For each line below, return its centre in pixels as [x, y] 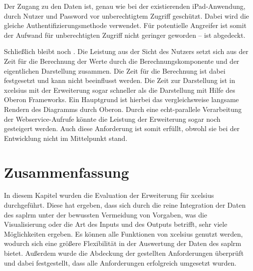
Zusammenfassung [67, 172]
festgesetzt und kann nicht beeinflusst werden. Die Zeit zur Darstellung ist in [120, 80]
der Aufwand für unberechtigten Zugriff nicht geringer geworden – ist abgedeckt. [125, 35]
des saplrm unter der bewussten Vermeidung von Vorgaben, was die [106, 214]
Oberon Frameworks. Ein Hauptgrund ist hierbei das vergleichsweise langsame [122, 99]
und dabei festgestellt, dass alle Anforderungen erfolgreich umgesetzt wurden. [120, 262]
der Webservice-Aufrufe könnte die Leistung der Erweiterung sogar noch [112, 119]
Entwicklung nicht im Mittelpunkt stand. [66, 138]
